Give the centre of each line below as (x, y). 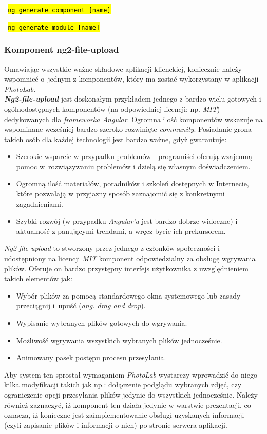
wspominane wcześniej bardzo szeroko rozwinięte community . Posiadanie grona (128, 129)
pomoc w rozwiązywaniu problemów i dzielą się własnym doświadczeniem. (133, 166)
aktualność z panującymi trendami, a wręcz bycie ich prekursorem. (121, 231)
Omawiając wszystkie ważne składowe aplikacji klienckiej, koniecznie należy (123, 68)
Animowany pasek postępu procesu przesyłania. (91, 357)
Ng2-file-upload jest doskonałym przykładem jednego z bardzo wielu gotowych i (133, 99)
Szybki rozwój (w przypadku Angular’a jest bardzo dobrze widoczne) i (127, 221)
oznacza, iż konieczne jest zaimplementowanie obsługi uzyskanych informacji (124, 415)
